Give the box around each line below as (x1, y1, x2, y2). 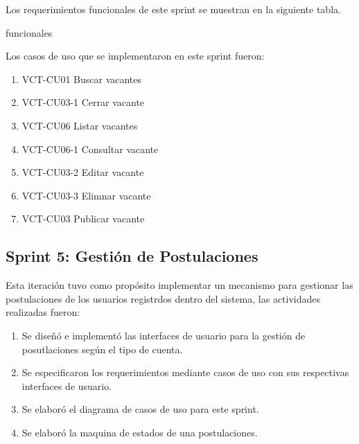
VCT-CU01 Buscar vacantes (21, 71, 142, 86)
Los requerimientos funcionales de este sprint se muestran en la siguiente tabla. (6, 2, 341, 16)
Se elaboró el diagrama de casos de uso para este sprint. (21, 402, 259, 416)
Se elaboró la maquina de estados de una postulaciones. (21, 425, 258, 439)
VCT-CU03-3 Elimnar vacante (21, 188, 151, 202)
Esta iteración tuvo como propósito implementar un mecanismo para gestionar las (6, 278, 353, 292)
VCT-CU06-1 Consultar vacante (21, 141, 159, 156)
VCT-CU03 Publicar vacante (21, 211, 145, 226)
